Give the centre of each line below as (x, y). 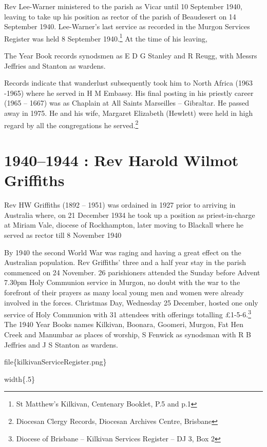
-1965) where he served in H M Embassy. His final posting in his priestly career (129, 93)
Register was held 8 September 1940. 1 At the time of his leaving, (106, 37)
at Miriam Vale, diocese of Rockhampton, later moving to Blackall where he (124, 225)
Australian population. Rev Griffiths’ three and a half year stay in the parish (125, 262)
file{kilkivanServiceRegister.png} (55, 362)
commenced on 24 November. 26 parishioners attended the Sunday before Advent (132, 272)
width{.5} (20, 379)
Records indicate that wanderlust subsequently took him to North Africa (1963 (129, 83)
